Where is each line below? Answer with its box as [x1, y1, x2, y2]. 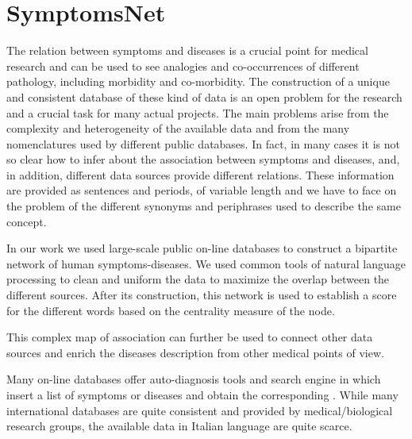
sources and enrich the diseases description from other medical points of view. [6, 344, 384, 360]
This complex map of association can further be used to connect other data [6, 329, 373, 345]
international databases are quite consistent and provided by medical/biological [6, 402, 393, 418]
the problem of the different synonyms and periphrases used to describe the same [6, 198, 401, 214]
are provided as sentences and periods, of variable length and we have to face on [6, 182, 397, 198]
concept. [6, 213, 47, 229]
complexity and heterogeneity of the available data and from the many [6, 120, 350, 137]
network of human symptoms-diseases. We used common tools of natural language [6, 255, 406, 271]
